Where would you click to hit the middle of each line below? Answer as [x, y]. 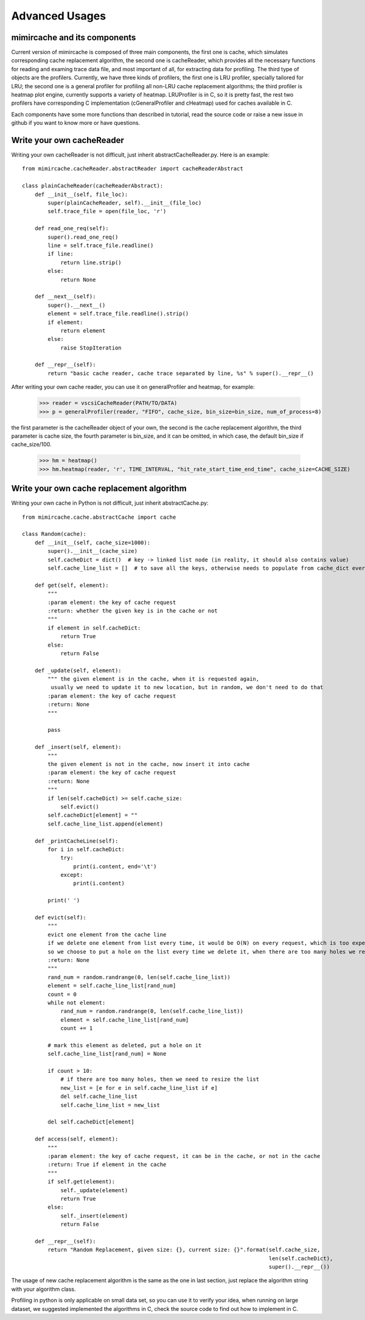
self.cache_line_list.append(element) [106, 824]
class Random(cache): [54, 534]
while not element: [77, 1002]
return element [83, 331]
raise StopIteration [91, 348]
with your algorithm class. [43, 1289]
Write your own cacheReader [68, 140]
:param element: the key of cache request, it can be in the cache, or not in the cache [184, 1156]
